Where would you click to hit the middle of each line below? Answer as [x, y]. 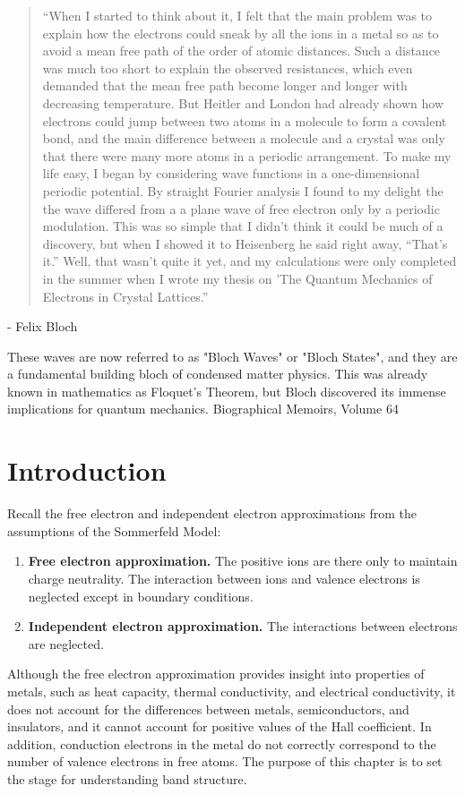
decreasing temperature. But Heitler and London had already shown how [243, 102]
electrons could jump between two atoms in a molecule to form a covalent [245, 120]
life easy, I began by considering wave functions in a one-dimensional [231, 173]
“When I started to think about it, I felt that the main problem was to [237, 15]
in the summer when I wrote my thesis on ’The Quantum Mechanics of [237, 278]
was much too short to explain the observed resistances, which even [228, 68]
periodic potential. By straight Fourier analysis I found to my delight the [243, 190]
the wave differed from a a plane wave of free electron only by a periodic [241, 208]
